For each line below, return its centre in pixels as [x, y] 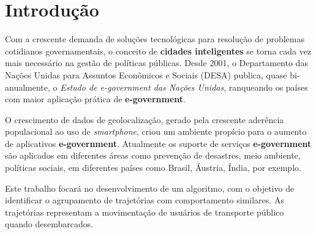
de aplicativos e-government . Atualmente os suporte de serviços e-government [158, 143]
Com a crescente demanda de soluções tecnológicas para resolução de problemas [155, 39]
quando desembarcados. [49, 224]
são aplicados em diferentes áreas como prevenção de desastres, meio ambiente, [153, 155]
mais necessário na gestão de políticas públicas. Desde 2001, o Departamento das [156, 63]
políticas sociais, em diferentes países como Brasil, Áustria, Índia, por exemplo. [153, 168]
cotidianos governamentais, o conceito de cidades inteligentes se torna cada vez [158, 51]
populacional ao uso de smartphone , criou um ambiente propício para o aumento [156, 131]
